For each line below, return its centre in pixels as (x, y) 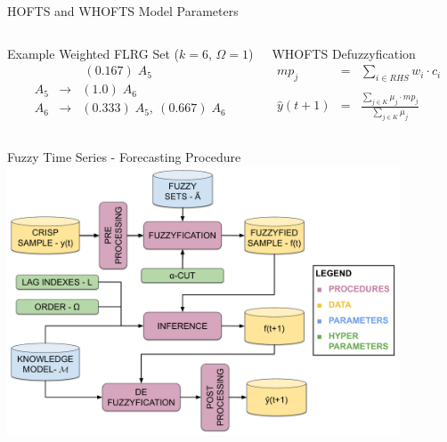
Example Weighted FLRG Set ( (93, 53)
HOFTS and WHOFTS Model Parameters (123, 11)
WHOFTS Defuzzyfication (344, 53)
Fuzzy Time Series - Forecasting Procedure (124, 157)
